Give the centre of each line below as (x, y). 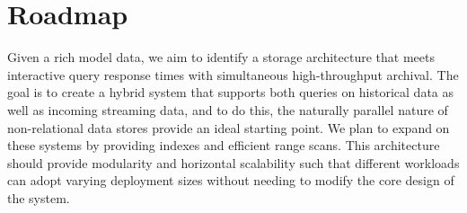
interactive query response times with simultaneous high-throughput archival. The (233, 74)
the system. (39, 197)
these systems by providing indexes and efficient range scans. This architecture (224, 145)
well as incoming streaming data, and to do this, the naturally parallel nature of (228, 109)
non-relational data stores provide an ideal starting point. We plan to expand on (229, 127)
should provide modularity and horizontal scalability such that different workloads (233, 162)
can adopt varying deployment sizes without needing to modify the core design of (231, 180)
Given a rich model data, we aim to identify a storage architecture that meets (221, 57)
